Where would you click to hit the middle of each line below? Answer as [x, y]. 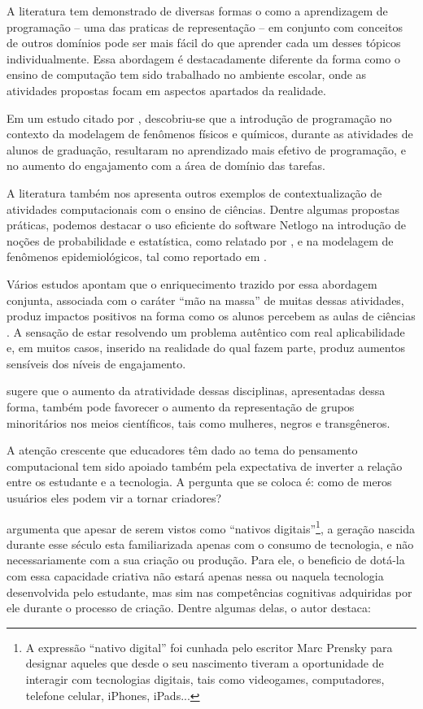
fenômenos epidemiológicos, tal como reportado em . [137, 257]
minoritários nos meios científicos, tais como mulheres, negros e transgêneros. [198, 422]
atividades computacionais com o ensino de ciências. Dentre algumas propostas [203, 209]
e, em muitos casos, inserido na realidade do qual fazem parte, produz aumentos [206, 348]
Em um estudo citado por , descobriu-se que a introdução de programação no [199, 117]
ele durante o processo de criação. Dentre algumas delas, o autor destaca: [189, 608]
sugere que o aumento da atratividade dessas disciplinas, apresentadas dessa [196, 391]
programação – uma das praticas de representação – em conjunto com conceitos [205, 26]
